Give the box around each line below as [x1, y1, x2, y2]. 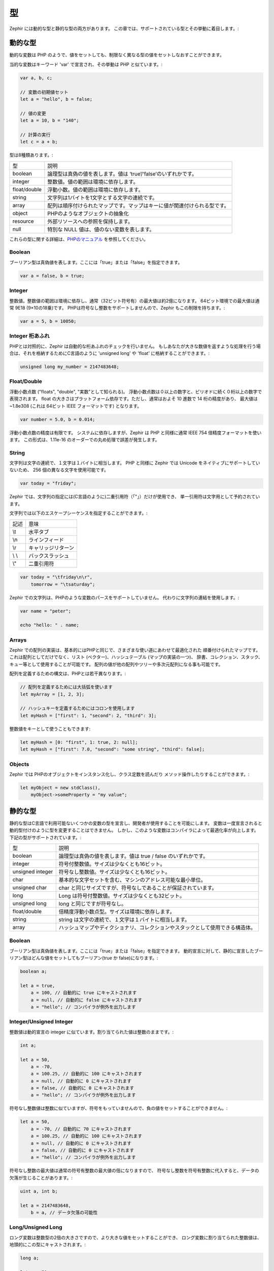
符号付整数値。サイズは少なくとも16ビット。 [58, 860, 165, 867]
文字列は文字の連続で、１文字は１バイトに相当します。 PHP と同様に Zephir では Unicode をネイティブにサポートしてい [9, 460, 261, 466]
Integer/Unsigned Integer [9, 1018, 74, 1025]
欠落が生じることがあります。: [9, 1174, 73, 1181]
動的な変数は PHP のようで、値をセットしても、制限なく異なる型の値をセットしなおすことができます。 [9, 52, 224, 58]
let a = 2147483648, [20, 1202, 71, 1208]
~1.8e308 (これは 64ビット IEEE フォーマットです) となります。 [9, 403, 142, 409]
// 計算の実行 [20, 132, 51, 137]
